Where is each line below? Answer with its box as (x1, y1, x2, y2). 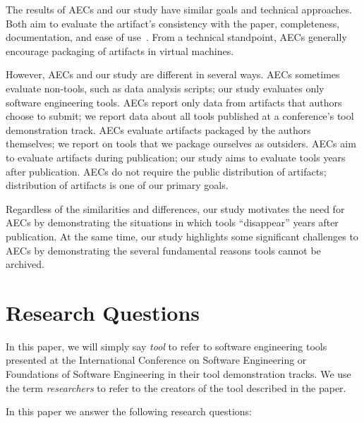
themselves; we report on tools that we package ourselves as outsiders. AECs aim (6, 136, 356, 151)
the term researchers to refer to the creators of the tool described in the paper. (6, 380, 346, 395)
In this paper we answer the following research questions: (6, 404, 252, 419)
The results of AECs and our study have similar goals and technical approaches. (6, 2, 352, 16)
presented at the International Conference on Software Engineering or (6, 352, 307, 367)
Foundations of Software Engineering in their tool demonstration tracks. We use (6, 367, 351, 381)
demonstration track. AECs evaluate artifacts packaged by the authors (6, 122, 311, 137)
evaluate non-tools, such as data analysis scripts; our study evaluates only (6, 80, 324, 95)
